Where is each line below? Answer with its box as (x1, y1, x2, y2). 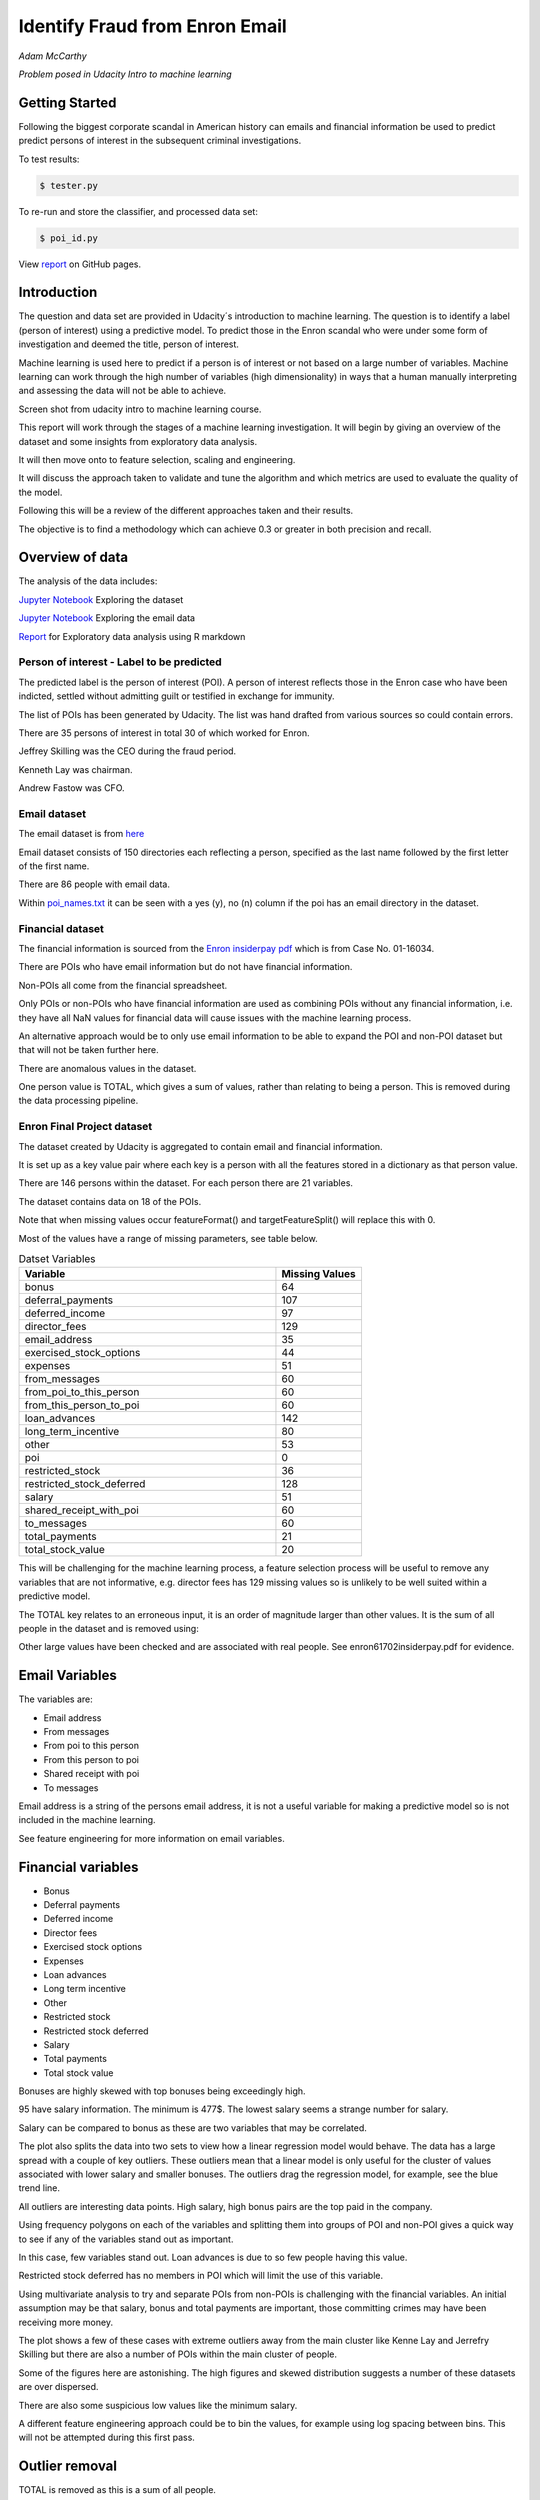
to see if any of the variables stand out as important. (18, 2233, 234, 2245)
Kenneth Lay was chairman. (18, 763, 133, 775)
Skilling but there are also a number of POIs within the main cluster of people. (18, 2348, 337, 2360)
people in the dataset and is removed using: (18, 1622, 199, 1634)
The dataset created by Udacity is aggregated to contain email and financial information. (18, 1140, 384, 1152)
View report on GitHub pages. (18, 258, 142, 270)
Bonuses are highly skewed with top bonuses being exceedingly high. (18, 2085, 306, 2097)
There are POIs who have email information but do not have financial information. (18, 961, 353, 973)
